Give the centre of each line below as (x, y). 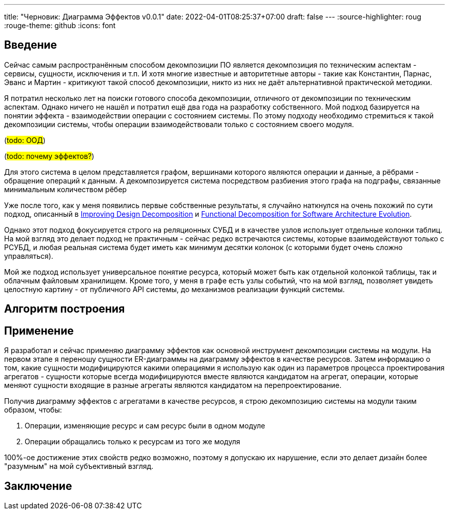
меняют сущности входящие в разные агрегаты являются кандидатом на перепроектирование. (173, 385)
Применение (39, 331)
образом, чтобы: (33, 410)
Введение (31, 45)
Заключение (38, 486)
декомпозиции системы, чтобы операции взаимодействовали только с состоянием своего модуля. (179, 124)
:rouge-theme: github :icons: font (60, 25)
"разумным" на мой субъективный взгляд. (79, 466)
